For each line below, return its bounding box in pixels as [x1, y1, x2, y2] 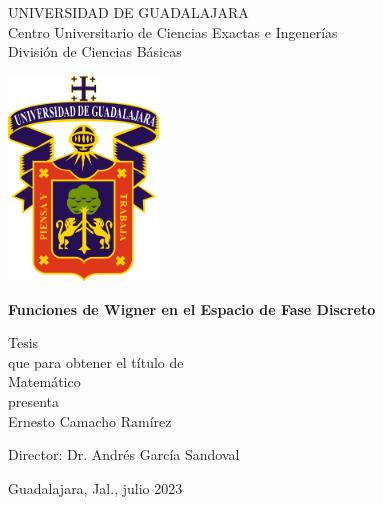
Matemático [8, 371, 81, 392]
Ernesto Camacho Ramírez [8, 410, 172, 431]
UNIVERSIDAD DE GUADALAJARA [8, 2, 249, 22]
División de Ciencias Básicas [8, 41, 182, 62]
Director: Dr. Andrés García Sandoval [8, 444, 240, 465]
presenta [8, 391, 60, 412]
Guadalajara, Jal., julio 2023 [8, 477, 183, 498]
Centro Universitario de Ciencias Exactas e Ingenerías [8, 21, 338, 42]
